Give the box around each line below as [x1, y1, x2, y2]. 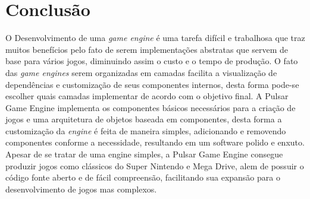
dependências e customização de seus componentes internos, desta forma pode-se [5, 78, 299, 90]
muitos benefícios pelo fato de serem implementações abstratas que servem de [5, 43, 289, 55]
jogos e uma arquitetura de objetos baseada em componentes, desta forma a [5, 113, 282, 125]
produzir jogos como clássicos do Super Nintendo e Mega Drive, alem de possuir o [5, 159, 304, 172]
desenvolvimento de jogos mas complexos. [5, 182, 157, 195]
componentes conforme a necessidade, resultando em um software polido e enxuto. [5, 136, 305, 149]
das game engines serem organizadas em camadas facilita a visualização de [5, 66, 277, 78]
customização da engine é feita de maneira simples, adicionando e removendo [5, 124, 286, 137]
